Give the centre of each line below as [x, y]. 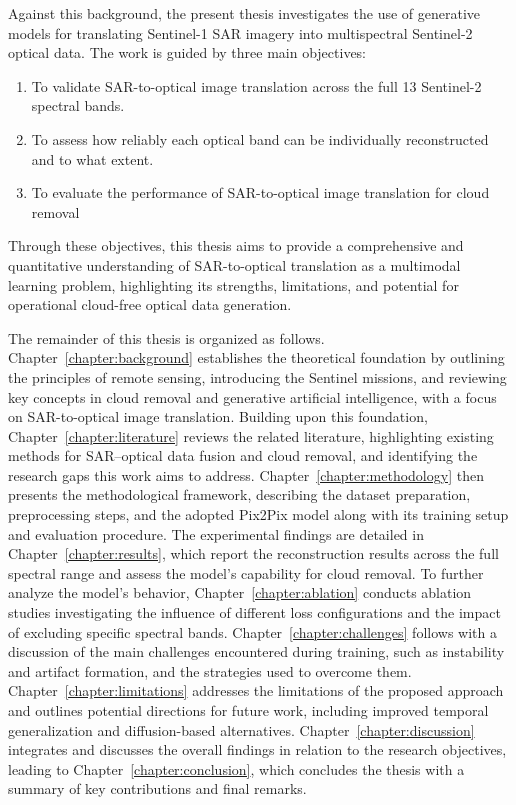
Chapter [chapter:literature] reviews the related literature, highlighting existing [251, 435]
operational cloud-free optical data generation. [150, 304]
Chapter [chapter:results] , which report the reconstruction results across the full [253, 553]
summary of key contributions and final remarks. [157, 788]
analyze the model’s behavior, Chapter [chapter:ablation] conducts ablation [240, 592]
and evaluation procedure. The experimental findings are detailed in [216, 533]
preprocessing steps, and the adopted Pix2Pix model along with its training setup [258, 514]
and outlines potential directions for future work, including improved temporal [248, 710]
